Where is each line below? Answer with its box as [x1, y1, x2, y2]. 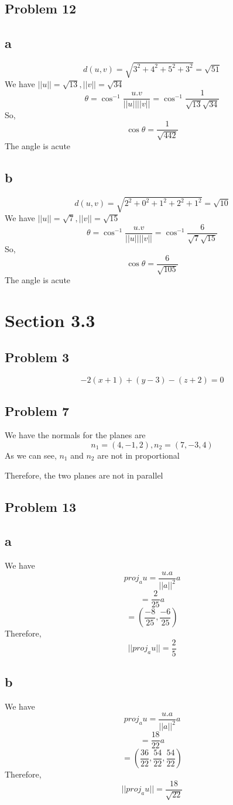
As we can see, [5, 449, 57, 462]
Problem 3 [5, 348, 69, 366]
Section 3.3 [5, 308, 95, 332]
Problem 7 [5, 401, 69, 419]
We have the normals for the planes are [5, 429, 146, 441]
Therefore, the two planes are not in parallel [5, 469, 163, 481]
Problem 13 [5, 497, 77, 515]
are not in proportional [97, 449, 180, 462]
